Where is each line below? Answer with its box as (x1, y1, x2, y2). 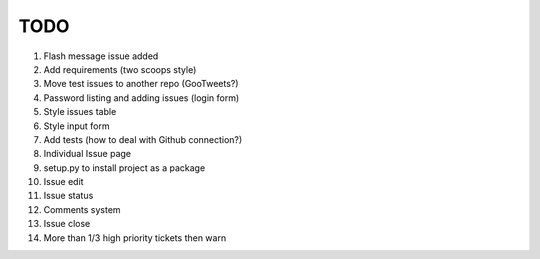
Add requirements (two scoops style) (43, 63, 197, 75)
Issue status (43, 190, 94, 202)
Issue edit (43, 176, 84, 188)
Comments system (43, 203, 121, 215)
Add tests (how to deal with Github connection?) (43, 133, 243, 145)
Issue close (43, 218, 91, 230)
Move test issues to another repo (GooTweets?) (43, 78, 239, 90)
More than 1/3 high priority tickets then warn (43, 231, 227, 244)
